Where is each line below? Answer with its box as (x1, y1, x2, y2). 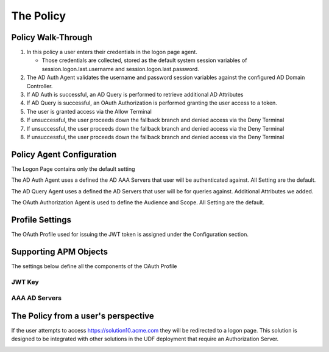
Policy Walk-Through (11, 32, 93, 43)
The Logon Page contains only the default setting (11, 165, 135, 173)
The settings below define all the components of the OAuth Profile (11, 262, 177, 270)
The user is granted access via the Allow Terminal (26, 108, 152, 115)
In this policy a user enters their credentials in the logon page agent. (26, 49, 197, 56)
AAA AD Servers (11, 294, 62, 302)
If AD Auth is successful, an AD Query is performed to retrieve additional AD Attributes (26, 91, 244, 98)
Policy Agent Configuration (11, 149, 117, 159)
